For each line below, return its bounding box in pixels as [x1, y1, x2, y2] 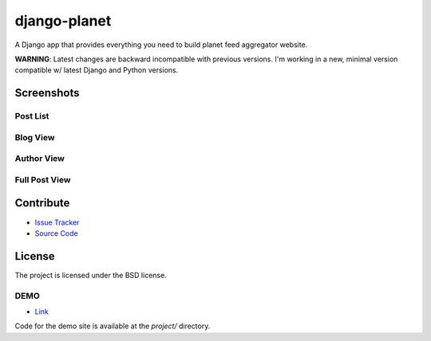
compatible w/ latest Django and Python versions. [14, 65, 179, 75]
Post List [14, 111, 49, 122]
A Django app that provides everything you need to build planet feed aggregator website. [14, 40, 308, 49]
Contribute [14, 196, 70, 210]
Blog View [14, 131, 55, 143]
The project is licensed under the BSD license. [14, 270, 167, 280]
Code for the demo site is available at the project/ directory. [14, 321, 211, 331]
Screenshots [14, 86, 80, 100]
